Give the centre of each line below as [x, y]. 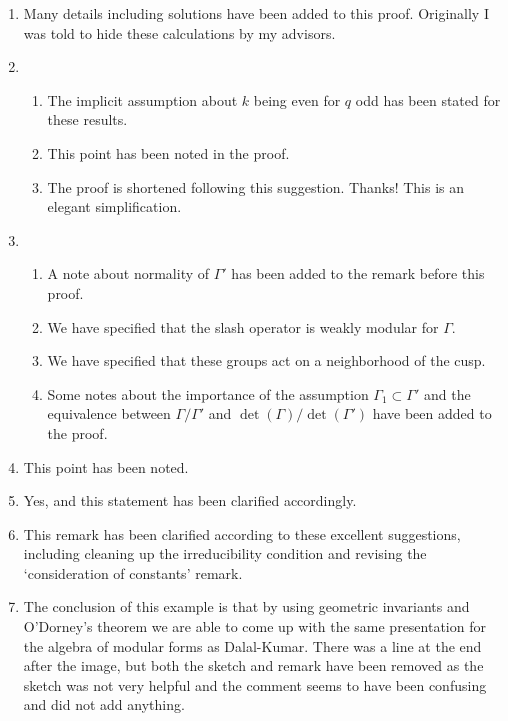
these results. [87, 119]
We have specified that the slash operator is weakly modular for [243, 326]
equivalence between [109, 413]
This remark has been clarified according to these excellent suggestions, [242, 533]
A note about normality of [128, 273]
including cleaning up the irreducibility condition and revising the [225, 553]
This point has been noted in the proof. [168, 152]
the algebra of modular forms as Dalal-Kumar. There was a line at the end [252, 645]
